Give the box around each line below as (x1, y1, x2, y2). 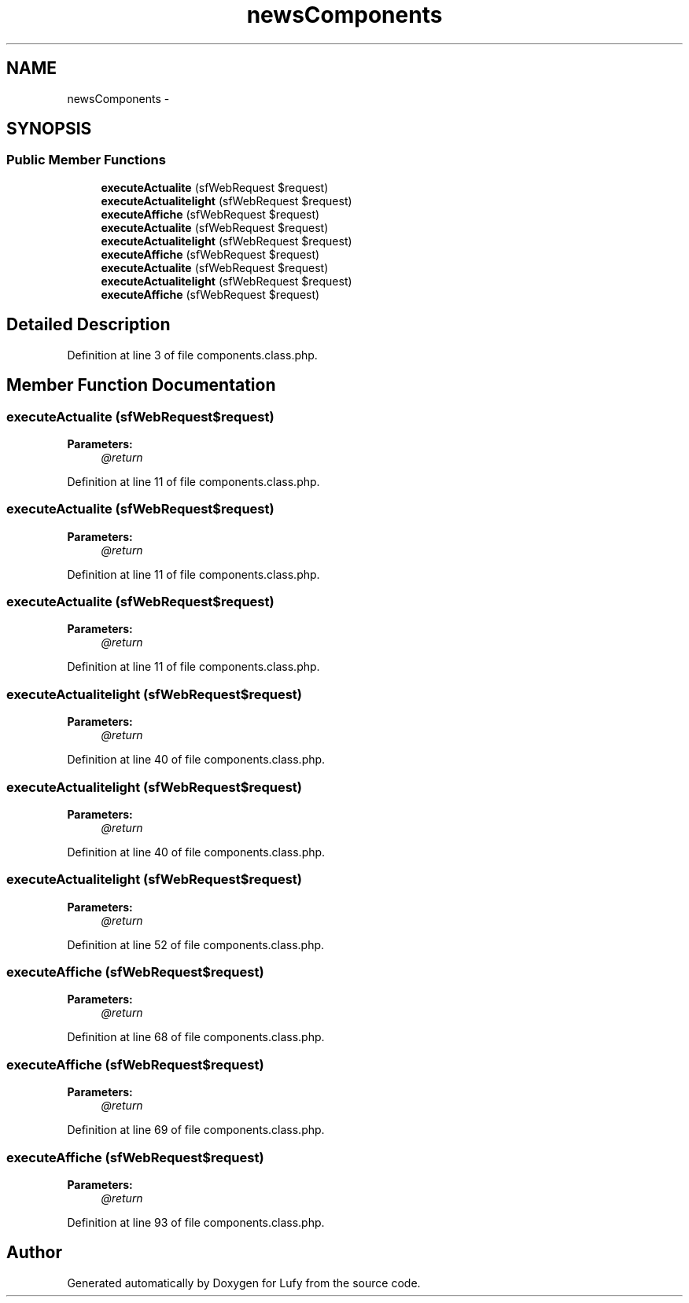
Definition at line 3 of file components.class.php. (67, 348, 318, 362)
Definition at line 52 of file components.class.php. (67, 937, 325, 951)
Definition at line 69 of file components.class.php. (67, 1123, 325, 1137)
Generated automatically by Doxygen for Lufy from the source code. (67, 1275, 421, 1290)
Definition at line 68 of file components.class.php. (67, 1030, 325, 1044)
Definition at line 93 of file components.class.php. (67, 1215, 325, 1229)
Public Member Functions (6, 152, 166, 168)
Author (6, 1242, 62, 1263)
